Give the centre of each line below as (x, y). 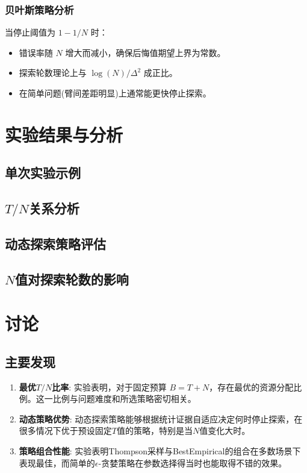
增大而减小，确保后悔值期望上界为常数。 (145, 52)
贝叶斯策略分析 (39, 9)
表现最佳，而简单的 (57, 462)
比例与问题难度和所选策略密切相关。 (124, 399)
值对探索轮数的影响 (72, 279)
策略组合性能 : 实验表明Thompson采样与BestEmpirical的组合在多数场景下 (160, 451)
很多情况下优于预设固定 (65, 431)
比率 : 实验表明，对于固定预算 (109, 387)
